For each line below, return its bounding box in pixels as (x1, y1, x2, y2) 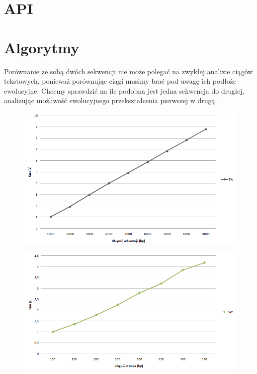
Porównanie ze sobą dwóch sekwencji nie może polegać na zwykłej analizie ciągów (4, 66, 253, 76)
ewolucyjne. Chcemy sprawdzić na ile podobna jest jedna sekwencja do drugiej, (4, 85, 245, 96)
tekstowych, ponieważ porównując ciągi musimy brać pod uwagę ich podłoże (4, 76, 237, 86)
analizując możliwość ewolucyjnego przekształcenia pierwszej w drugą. (4, 95, 217, 106)
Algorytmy (4, 37, 80, 57)
